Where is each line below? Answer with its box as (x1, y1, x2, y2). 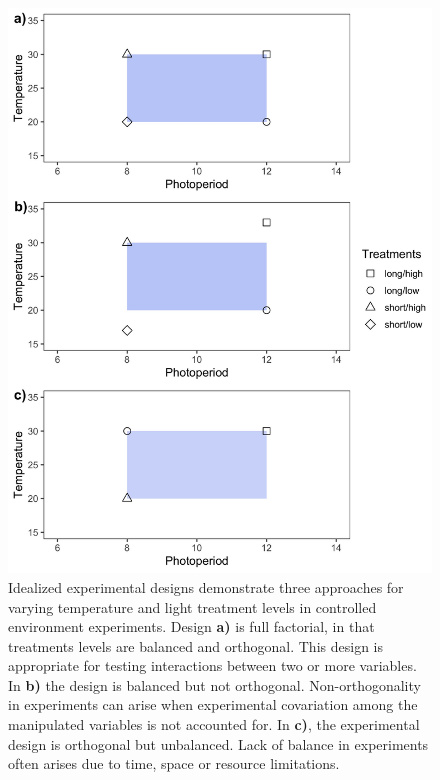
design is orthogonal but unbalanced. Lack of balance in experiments (8, 733, 429, 754)
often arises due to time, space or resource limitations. (8, 753, 340, 774)
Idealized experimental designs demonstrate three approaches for (8, 576, 404, 597)
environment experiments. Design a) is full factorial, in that (8, 616, 375, 637)
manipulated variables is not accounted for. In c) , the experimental (8, 714, 420, 735)
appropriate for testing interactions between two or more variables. (8, 655, 417, 676)
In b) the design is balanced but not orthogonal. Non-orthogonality (8, 674, 421, 695)
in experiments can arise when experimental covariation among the (8, 694, 418, 715)
